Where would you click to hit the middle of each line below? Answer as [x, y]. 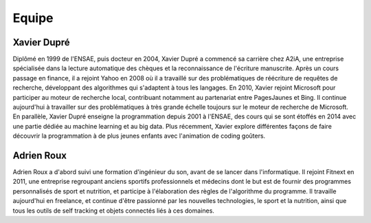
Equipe [33, 18]
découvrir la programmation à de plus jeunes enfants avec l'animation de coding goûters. [139, 136]
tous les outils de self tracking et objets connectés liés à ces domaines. [113, 211]
